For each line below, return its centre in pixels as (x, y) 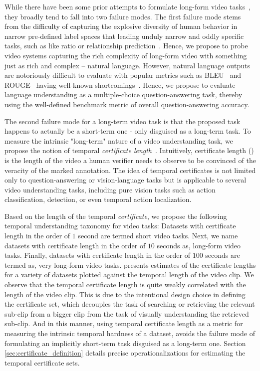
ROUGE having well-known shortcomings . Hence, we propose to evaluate (120, 85)
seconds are (223, 255)
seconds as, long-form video (199, 245)
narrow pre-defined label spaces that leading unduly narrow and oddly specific (124, 36)
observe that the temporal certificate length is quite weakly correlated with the (125, 284)
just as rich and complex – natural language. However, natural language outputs (127, 65)
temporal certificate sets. (42, 362)
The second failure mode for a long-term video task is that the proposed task (123, 121)
